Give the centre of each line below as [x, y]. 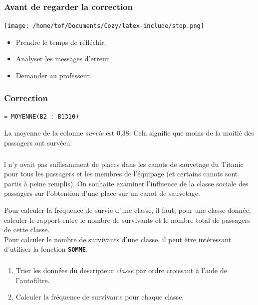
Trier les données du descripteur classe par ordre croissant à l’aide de [121, 270]
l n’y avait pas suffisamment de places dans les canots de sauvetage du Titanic [124, 164]
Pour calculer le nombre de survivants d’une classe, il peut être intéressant [118, 239]
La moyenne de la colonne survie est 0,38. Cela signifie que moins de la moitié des [129, 133]
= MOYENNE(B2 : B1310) [42, 116]
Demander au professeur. [54, 76]
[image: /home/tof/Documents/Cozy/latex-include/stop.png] [104, 26]
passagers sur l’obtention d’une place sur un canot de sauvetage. [102, 193]
